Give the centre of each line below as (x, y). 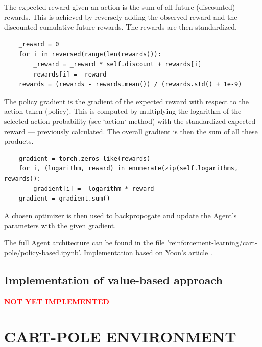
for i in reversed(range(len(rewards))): (90, 54)
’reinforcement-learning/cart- (212, 242)
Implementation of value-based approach (114, 280)
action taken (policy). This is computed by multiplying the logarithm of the (123, 111)
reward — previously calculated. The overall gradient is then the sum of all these (131, 131)
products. (19, 141)
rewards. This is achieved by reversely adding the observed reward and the (121, 17)
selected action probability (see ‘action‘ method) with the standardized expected (130, 121)
